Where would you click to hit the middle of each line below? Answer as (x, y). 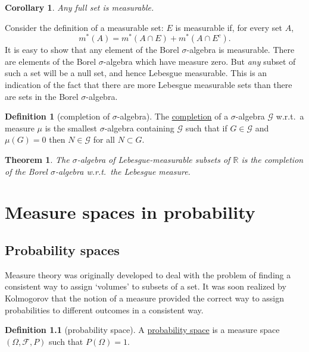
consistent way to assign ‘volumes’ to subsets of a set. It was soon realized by (146, 286)
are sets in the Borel (42, 96)
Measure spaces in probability (130, 212)
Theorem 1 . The (37, 160)
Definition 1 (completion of (57, 116)
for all (104, 139)
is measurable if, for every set (229, 27)
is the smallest (71, 128)
